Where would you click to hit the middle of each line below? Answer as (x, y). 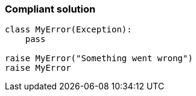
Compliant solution (50, 9)
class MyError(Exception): (68, 30)
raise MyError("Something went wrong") (99, 58)
